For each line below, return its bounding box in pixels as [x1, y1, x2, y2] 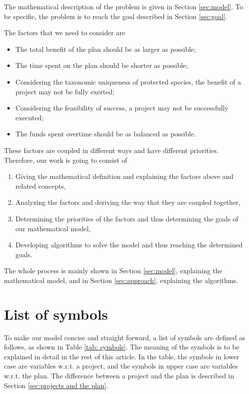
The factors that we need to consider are [4, 27, 125, 38]
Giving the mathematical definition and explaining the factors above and [15, 171, 234, 181]
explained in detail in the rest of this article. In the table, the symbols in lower [4, 351, 239, 361]
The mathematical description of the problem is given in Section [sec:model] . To [4, 1, 243, 11]
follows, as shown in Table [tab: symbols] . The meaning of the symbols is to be [4, 342, 240, 352]
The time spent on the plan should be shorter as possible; [15, 60, 188, 70]
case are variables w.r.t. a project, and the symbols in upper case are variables [4, 361, 238, 371]
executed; [15, 112, 43, 122]
